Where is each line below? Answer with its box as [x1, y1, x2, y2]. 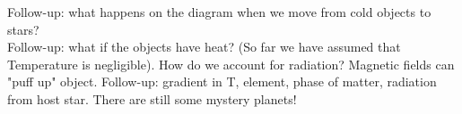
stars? [7, 20, 39, 38]
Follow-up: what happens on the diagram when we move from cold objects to [7, 3, 431, 20]
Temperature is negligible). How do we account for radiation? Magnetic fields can [7, 54, 455, 73]
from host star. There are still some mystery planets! [7, 89, 297, 108]
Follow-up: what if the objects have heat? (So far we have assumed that [7, 37, 401, 56]
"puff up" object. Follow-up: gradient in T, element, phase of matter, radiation [7, 72, 437, 91]
